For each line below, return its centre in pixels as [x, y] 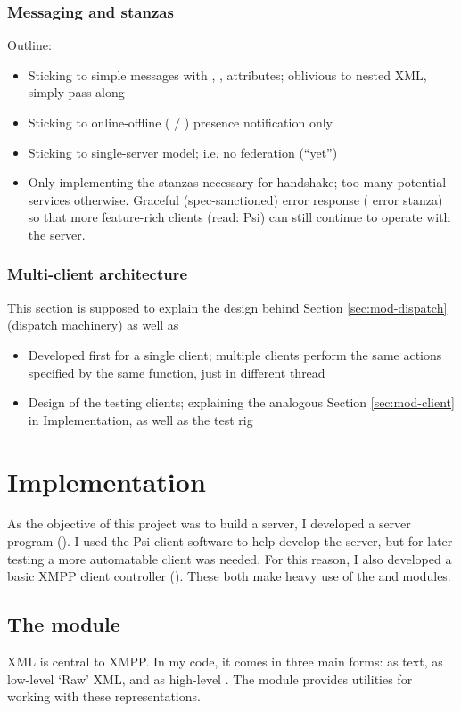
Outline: [29, 45]
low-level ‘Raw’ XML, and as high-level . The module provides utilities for [210, 678]
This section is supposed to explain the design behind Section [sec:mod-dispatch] [227, 307]
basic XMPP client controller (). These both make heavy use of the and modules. [229, 576]
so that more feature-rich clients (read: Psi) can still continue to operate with [239, 217]
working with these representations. [104, 696]
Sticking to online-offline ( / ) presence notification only [180, 122]
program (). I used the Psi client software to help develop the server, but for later [230, 541]
